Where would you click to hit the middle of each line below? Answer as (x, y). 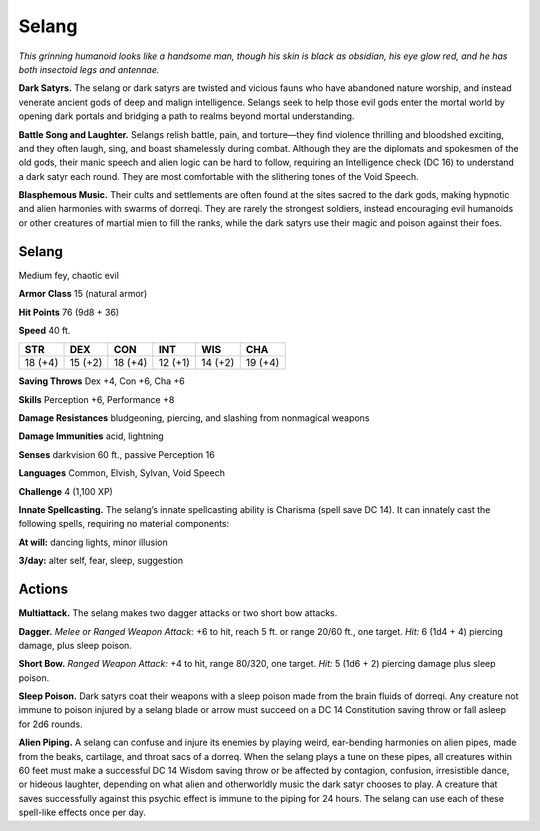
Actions (43, 589)
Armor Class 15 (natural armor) (83, 294)
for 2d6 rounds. (51, 724)
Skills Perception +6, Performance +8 (96, 399)
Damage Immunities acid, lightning (91, 436)
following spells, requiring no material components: (124, 524)
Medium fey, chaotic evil (69, 275)
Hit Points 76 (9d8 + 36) (69, 312)
